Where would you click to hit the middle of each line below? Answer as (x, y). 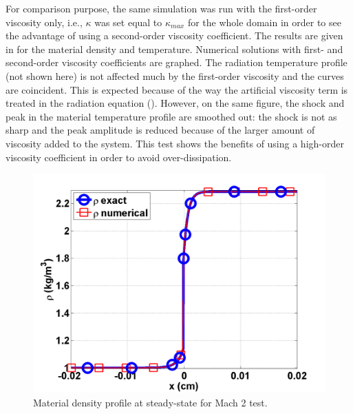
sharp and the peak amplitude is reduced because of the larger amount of (160, 130)
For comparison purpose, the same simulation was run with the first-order (161, 8)
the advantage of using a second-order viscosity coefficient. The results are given (174, 35)
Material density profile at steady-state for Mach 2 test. (150, 402)
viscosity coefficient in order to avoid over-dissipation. (119, 157)
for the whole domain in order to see (264, 22)
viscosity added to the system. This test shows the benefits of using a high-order (175, 143)
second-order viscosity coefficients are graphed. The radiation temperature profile (176, 62)
